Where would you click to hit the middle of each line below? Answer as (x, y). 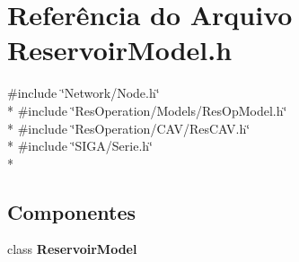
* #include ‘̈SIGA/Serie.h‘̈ (80, 146)
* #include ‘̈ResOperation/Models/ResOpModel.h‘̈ (147, 110)
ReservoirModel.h (120, 50)
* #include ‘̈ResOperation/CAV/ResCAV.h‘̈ (129, 128)
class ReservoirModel (72, 249)
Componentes (72, 211)
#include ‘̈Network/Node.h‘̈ (84, 93)
